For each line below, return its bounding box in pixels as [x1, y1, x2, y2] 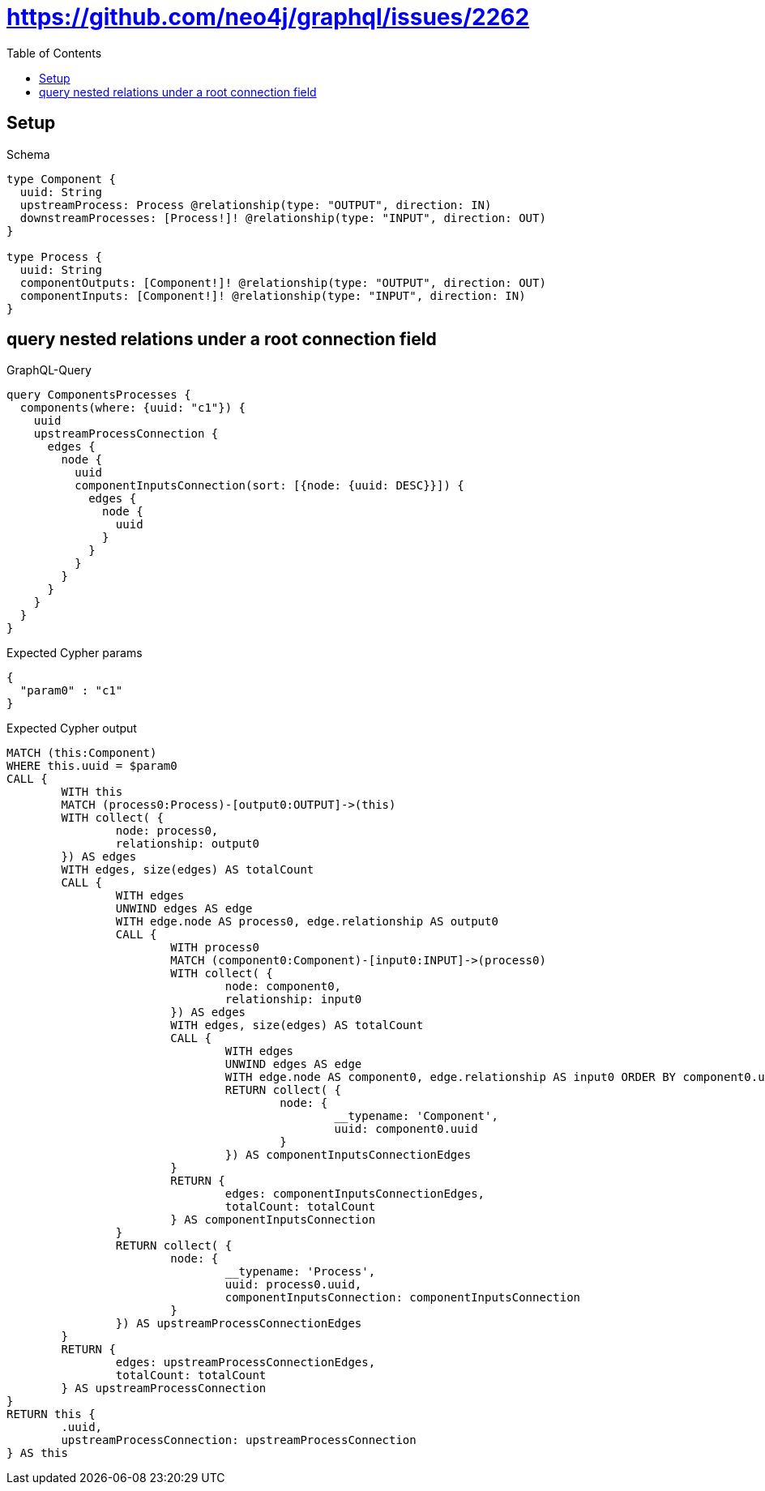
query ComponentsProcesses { [6, 388, 191, 402]
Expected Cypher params [6, 646, 143, 660]
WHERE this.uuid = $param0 [6, 759, 177, 773]
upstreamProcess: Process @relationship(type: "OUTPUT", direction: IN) [19, 198, 492, 211]
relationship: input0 [224, 993, 362, 1006]
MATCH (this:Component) [6, 746, 157, 760]
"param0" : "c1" [19, 684, 123, 698]
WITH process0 [170, 941, 259, 955]
